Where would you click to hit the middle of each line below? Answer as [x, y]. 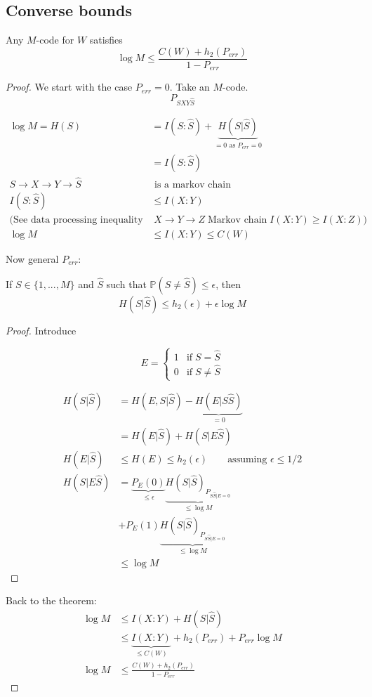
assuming [247, 459]
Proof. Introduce [41, 330]
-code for [55, 40]
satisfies [106, 40]
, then [228, 284]
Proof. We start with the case [69, 87]
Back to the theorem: [51, 600]
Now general [32, 258]
